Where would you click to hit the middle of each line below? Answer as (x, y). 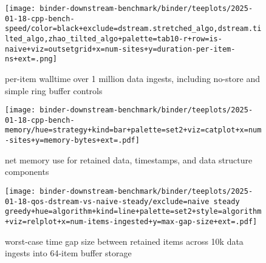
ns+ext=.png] (31, 59)
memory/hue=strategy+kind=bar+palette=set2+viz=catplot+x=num (133, 130)
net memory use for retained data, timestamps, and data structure (129, 159)
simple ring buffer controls (54, 90)
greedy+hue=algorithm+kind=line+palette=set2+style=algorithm (133, 212)
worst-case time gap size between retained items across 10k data (124, 241)
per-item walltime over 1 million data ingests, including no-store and (132, 78)
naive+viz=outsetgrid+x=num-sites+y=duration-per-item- (120, 49)
